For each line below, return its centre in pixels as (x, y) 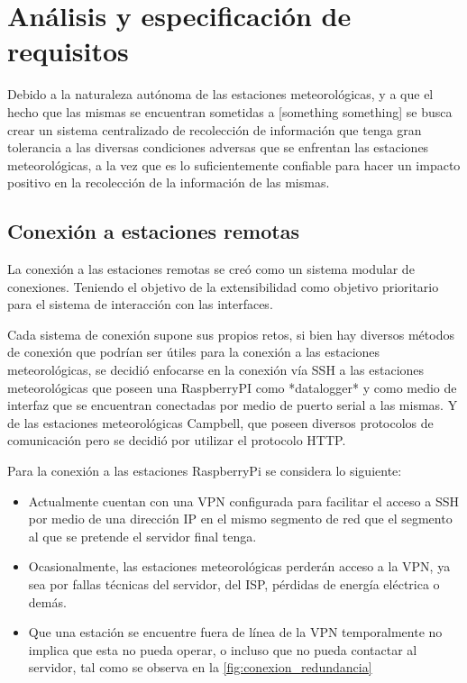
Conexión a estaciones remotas (153, 231)
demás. (47, 601)
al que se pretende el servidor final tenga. (142, 536)
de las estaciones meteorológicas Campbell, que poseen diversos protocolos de (220, 422)
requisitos (68, 51)
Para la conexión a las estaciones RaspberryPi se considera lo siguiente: (205, 471)
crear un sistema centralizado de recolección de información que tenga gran (215, 129)
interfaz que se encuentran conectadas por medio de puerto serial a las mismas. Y (233, 405)
